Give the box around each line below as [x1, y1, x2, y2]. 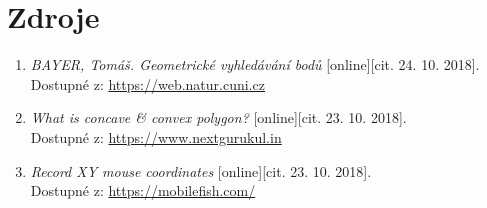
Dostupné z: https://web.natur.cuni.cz [30, 73, 265, 94]
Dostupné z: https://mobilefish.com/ [30, 180, 256, 201]
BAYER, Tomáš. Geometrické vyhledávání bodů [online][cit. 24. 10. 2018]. [30, 54, 480, 75]
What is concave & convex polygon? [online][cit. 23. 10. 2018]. [30, 107, 407, 128]
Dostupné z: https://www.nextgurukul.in [30, 126, 282, 147]
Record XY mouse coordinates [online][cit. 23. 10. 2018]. [30, 160, 372, 181]
